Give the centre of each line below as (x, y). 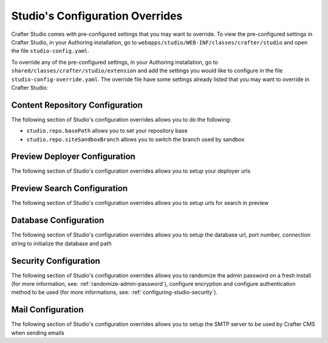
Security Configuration (56, 261)
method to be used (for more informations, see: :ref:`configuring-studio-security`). (114, 293)
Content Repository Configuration (77, 105)
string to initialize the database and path (61, 243)
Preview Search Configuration (70, 189)
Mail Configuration (47, 310)
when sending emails (38, 333)
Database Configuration (58, 220)
